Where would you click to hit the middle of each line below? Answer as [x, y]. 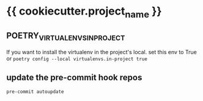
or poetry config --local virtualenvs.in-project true [77, 58]
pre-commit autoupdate [35, 92]
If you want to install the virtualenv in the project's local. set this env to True [102, 52]
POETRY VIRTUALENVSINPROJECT [66, 37]
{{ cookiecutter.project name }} [84, 12]
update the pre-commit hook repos [74, 78]
